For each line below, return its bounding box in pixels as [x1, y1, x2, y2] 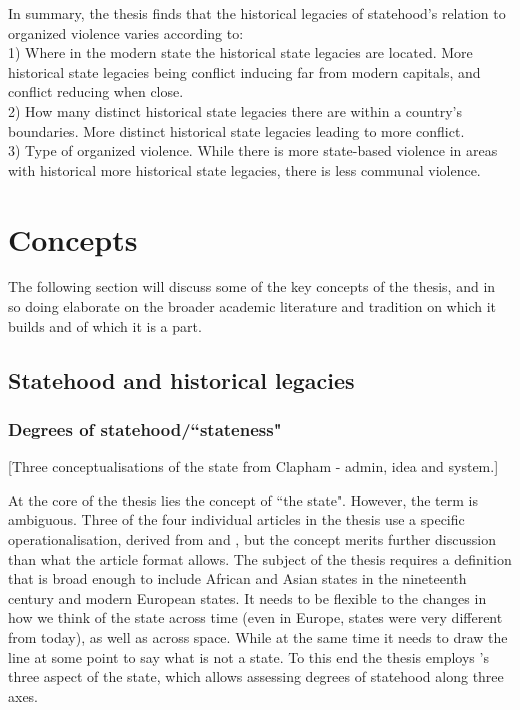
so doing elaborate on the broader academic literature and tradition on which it [8, 296, 497, 317]
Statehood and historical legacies [8, 364, 355, 395]
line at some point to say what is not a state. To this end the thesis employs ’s [8, 646, 489, 667]
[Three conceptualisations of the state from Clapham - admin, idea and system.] [8, 456, 499, 477]
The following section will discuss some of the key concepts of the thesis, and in [8, 276, 496, 297]
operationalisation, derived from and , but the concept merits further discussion [8, 529, 496, 550]
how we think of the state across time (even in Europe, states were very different [8, 607, 503, 628]
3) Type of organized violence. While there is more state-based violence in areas [8, 140, 498, 161]
